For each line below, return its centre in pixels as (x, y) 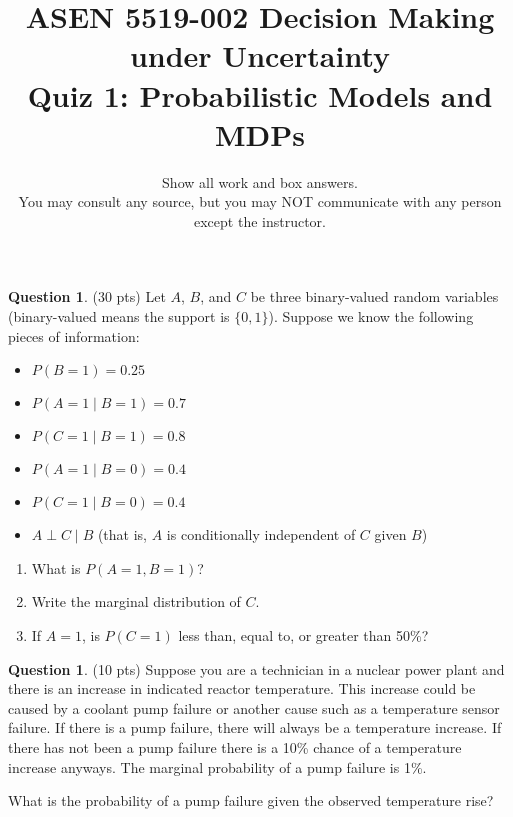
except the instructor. (260, 220)
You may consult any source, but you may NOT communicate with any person (260, 201)
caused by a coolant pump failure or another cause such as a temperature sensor (254, 707)
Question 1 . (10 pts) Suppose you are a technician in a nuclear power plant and (256, 668)
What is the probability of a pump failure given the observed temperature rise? (251, 800)
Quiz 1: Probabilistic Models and (260, 94)
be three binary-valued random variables (374, 296)
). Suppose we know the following (371, 316)
